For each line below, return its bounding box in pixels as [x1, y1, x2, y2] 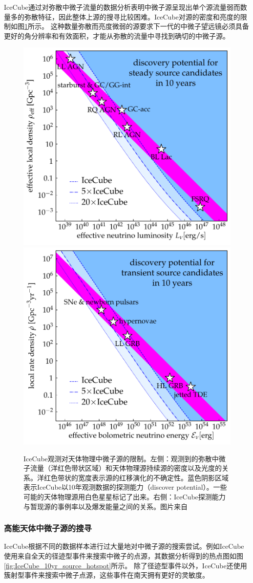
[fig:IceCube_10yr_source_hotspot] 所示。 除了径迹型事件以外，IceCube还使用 [4, 560, 247, 570]
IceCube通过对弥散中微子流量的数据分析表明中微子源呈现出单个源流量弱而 [4, 2, 240, 12]
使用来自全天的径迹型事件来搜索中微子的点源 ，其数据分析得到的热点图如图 [4, 551, 243, 561]
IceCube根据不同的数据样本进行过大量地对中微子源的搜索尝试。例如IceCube [4, 541, 244, 551]
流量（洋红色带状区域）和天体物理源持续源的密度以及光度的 [30, 463, 222, 473]
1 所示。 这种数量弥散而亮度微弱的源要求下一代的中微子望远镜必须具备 [24, 21, 249, 31]
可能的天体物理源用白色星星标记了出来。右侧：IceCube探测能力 [23, 492, 226, 502]
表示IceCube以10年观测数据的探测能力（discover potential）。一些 [23, 482, 227, 492]
